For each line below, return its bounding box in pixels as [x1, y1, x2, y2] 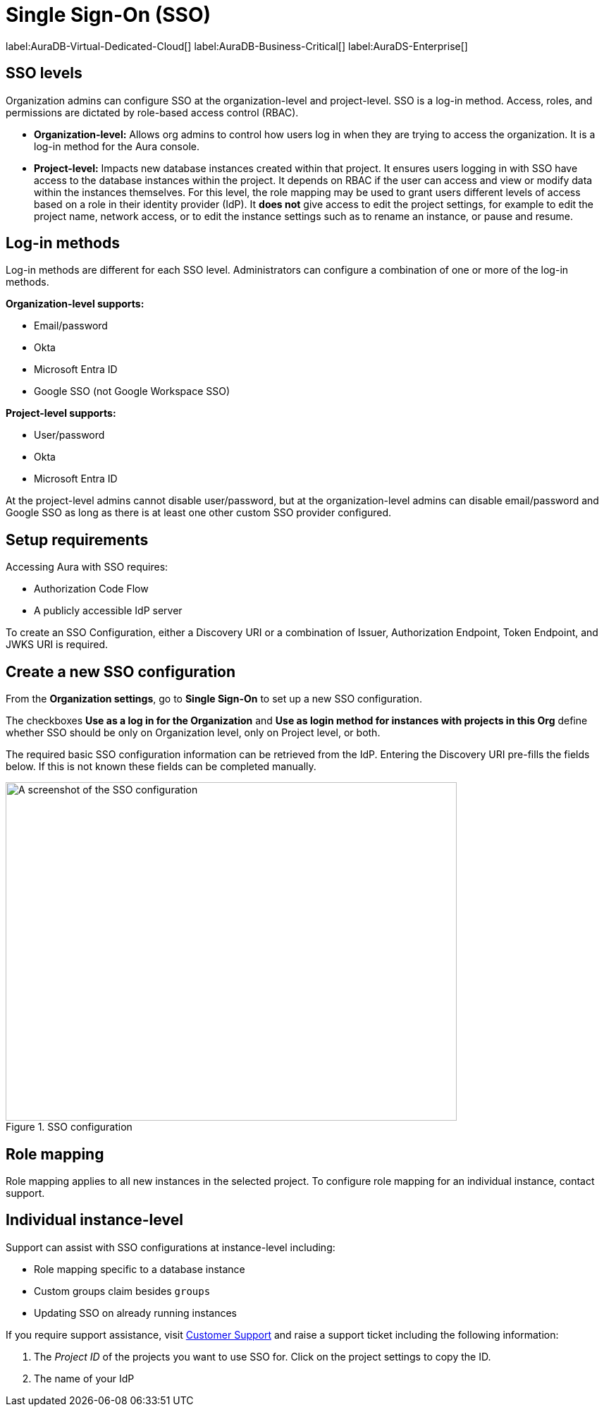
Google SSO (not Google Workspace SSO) [34, 385, 230, 398]
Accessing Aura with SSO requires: [6, 561, 168, 573]
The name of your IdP [34, 1372, 135, 1384]
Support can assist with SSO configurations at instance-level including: [6, 1241, 335, 1253]
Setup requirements [6, 530, 149, 549]
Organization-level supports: [6, 298, 144, 310]
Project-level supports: [6, 407, 116, 420]
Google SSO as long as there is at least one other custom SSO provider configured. [6, 506, 392, 519]
